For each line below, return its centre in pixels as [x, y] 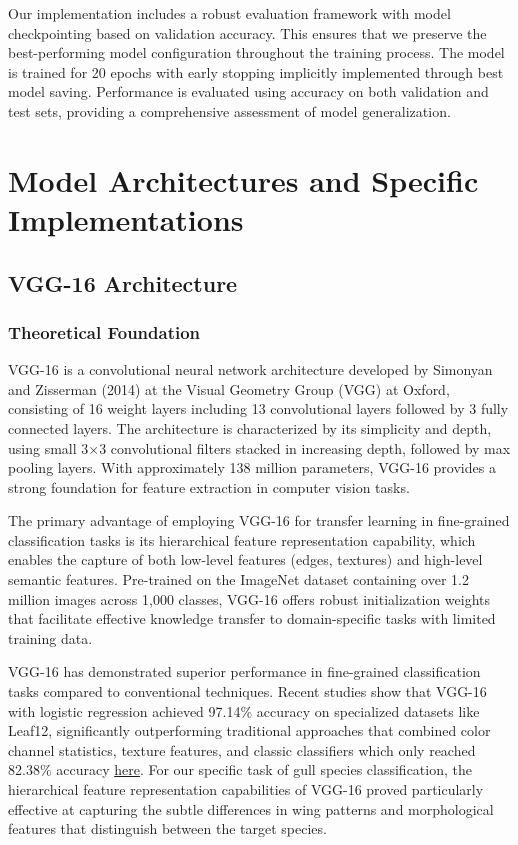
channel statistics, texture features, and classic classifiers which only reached [242, 749]
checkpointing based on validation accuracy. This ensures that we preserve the [247, 32]
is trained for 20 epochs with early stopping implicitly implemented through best [256, 71]
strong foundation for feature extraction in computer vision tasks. [209, 486]
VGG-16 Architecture [123, 282]
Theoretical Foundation [104, 331]
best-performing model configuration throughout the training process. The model [256, 52]
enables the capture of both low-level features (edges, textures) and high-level [245, 559]
